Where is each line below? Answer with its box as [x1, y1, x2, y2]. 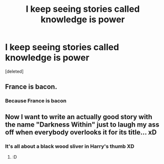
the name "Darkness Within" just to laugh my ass [5, 120, 160, 129]
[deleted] [5, 68, 24, 74]
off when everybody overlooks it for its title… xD [5, 128, 157, 136]
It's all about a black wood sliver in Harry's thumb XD [5, 143, 134, 150]
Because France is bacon [5, 98, 66, 104]
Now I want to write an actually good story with [5, 112, 153, 121]
